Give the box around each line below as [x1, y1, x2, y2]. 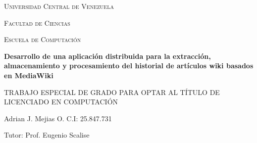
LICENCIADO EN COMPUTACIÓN [4, 96, 118, 107]
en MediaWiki [4, 70, 53, 80]
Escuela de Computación [4, 34, 81, 45]
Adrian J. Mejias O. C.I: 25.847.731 [4, 113, 112, 123]
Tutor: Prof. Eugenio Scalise [4, 130, 90, 140]
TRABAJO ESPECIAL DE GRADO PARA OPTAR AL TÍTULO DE [4, 87, 220, 97]
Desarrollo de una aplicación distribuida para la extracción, [4, 50, 211, 61]
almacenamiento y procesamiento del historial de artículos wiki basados [4, 60, 254, 71]
